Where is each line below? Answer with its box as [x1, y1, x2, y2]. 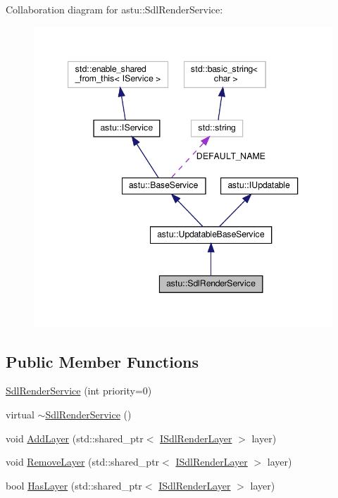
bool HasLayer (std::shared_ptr [6, 478, 142, 492]
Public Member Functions [6, 350, 199, 372]
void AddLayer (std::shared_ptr [6, 430, 144, 445]
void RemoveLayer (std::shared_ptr [6, 454, 160, 469]
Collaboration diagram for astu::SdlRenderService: [6, 2, 223, 16]
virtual [6, 406, 35, 421]
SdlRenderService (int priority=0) [6, 383, 152, 398]
